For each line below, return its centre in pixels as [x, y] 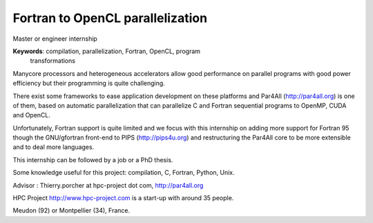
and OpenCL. [32, 115]
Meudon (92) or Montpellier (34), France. [71, 211]
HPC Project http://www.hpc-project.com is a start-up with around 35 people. [123, 198]
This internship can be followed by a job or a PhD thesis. [93, 159]
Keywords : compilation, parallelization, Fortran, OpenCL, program [106, 51]
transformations [53, 61]
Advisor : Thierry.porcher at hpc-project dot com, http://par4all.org [108, 185]
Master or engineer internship [55, 39]
